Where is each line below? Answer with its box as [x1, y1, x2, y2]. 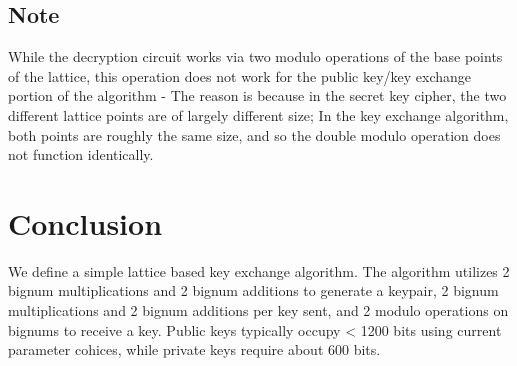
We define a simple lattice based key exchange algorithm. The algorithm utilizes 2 [8, 260, 510, 281]
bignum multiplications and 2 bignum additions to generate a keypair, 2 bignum [8, 280, 499, 301]
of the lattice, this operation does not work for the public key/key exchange [8, 65, 472, 86]
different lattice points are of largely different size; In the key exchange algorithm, [8, 104, 509, 125]
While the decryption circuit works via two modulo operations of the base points [8, 46, 503, 67]
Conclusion [8, 202, 163, 243]
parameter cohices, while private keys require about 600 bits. [8, 339, 381, 360]
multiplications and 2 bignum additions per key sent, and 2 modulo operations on [8, 300, 509, 321]
